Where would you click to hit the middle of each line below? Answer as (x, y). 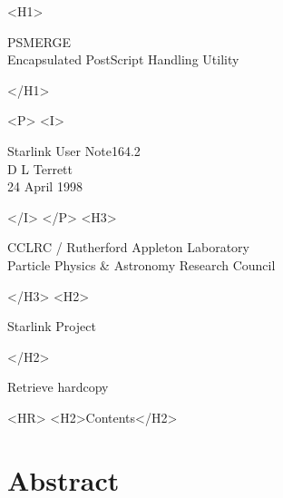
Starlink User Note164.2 (74, 150)
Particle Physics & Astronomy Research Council (141, 264)
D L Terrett (40, 168)
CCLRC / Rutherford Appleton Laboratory (128, 247)
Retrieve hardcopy (58, 387)
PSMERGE (39, 41)
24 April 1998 (45, 186)
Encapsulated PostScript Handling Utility (123, 59)
